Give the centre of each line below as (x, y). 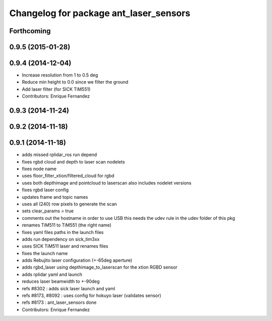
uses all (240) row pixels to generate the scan (70, 204)
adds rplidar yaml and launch (52, 274)
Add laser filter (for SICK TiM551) (56, 89)
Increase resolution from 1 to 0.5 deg (60, 75)
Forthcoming (30, 31)
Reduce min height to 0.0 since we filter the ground (75, 82)
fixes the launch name (45, 253)
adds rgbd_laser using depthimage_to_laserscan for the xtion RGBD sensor (100, 267)
